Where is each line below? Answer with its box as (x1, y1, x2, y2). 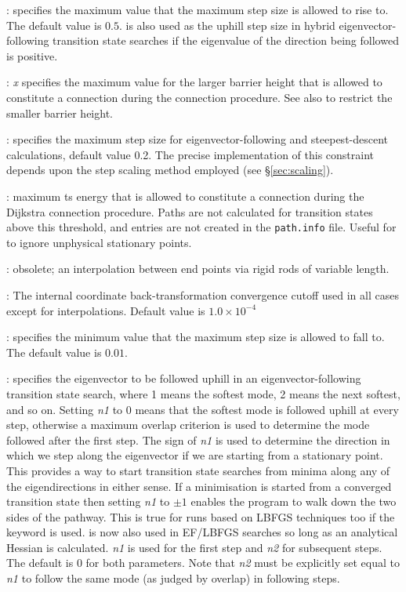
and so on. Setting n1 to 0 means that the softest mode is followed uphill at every (6, 401, 399, 417)
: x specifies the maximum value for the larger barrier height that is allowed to (6, 74, 382, 90)
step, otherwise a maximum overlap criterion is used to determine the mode (6, 416, 370, 433)
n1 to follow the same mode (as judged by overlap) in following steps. (6, 570, 340, 587)
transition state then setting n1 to (6, 493, 170, 510)
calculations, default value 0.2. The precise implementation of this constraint (6, 146, 374, 162)
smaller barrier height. (6, 104, 113, 121)
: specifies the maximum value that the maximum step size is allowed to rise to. (6, 2, 389, 17)
